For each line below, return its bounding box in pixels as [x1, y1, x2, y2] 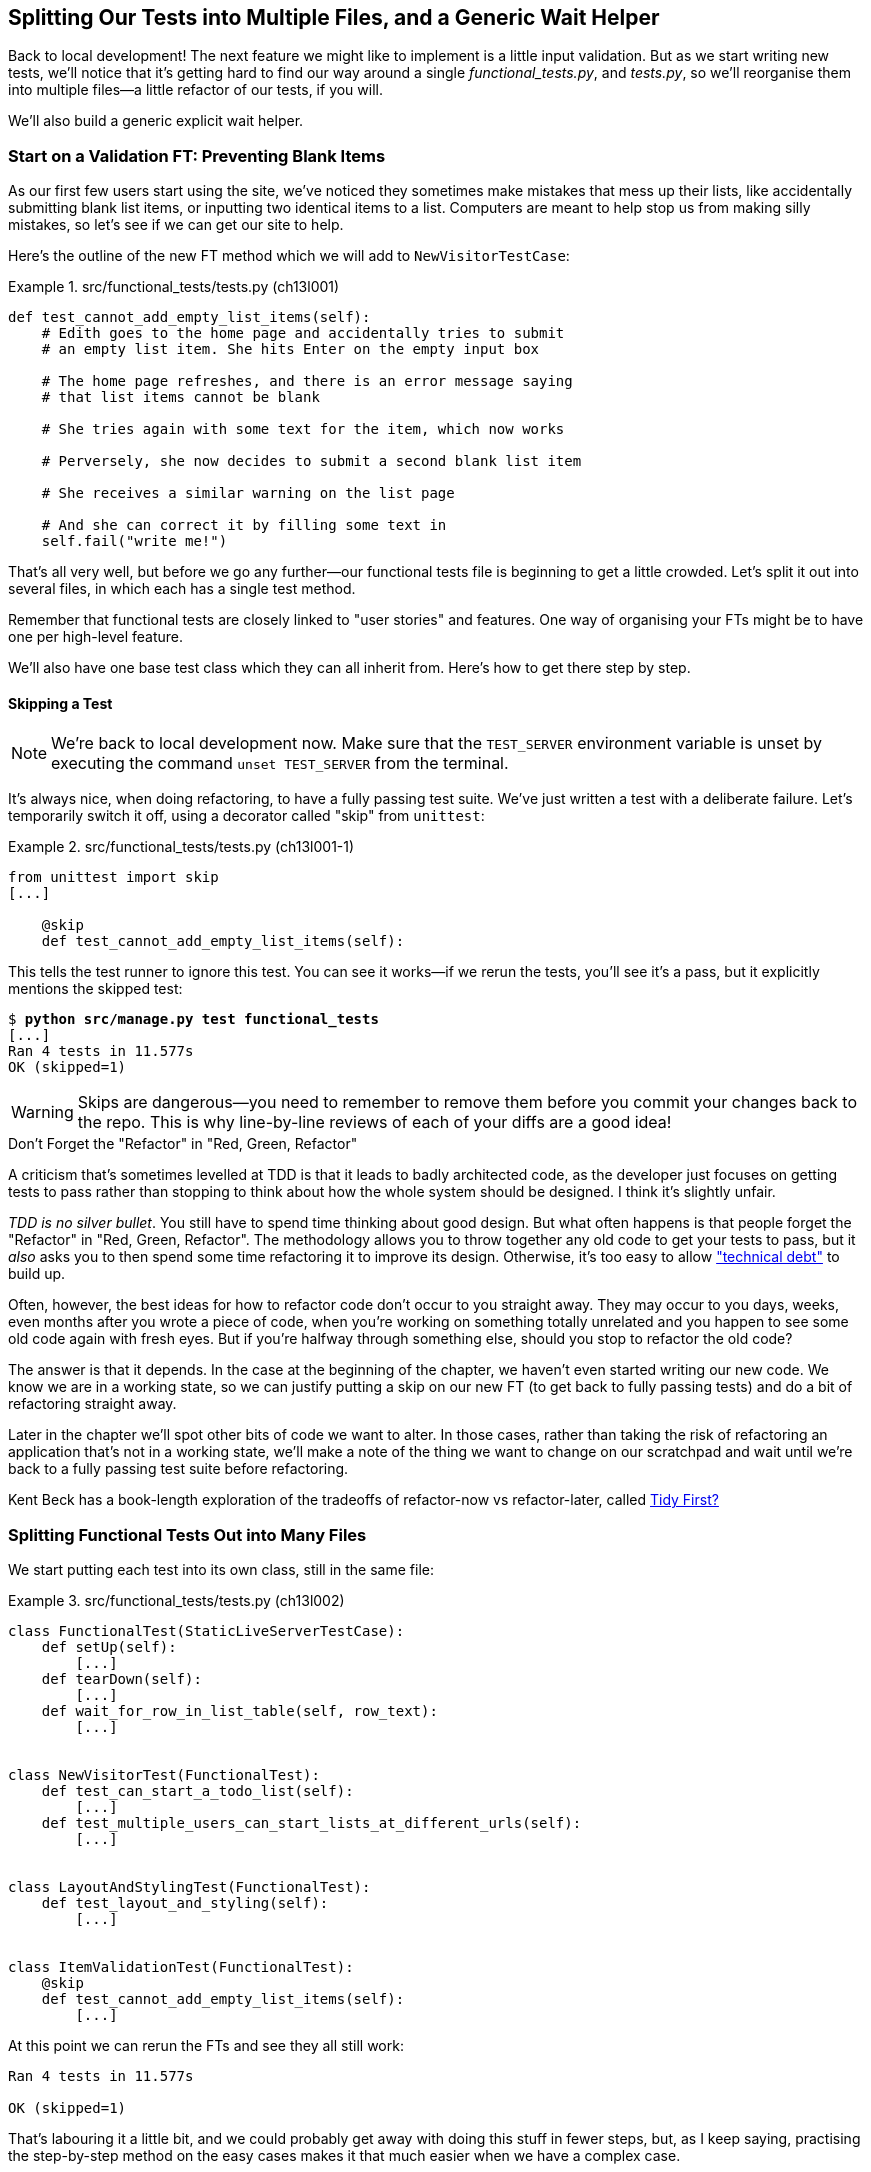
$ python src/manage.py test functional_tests [8, 1011, 379, 1028]
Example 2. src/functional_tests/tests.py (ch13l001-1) [8, 838, 355, 856]
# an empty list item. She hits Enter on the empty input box [41, 341, 540, 358]
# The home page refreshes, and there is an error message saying [41, 373, 573, 390]
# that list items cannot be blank [41, 389, 320, 406]
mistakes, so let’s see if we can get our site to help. [8, 216, 344, 234]
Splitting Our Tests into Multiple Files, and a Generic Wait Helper [8, 5, 660, 30]
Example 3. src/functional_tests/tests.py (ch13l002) [8, 1592, 345, 1610]
